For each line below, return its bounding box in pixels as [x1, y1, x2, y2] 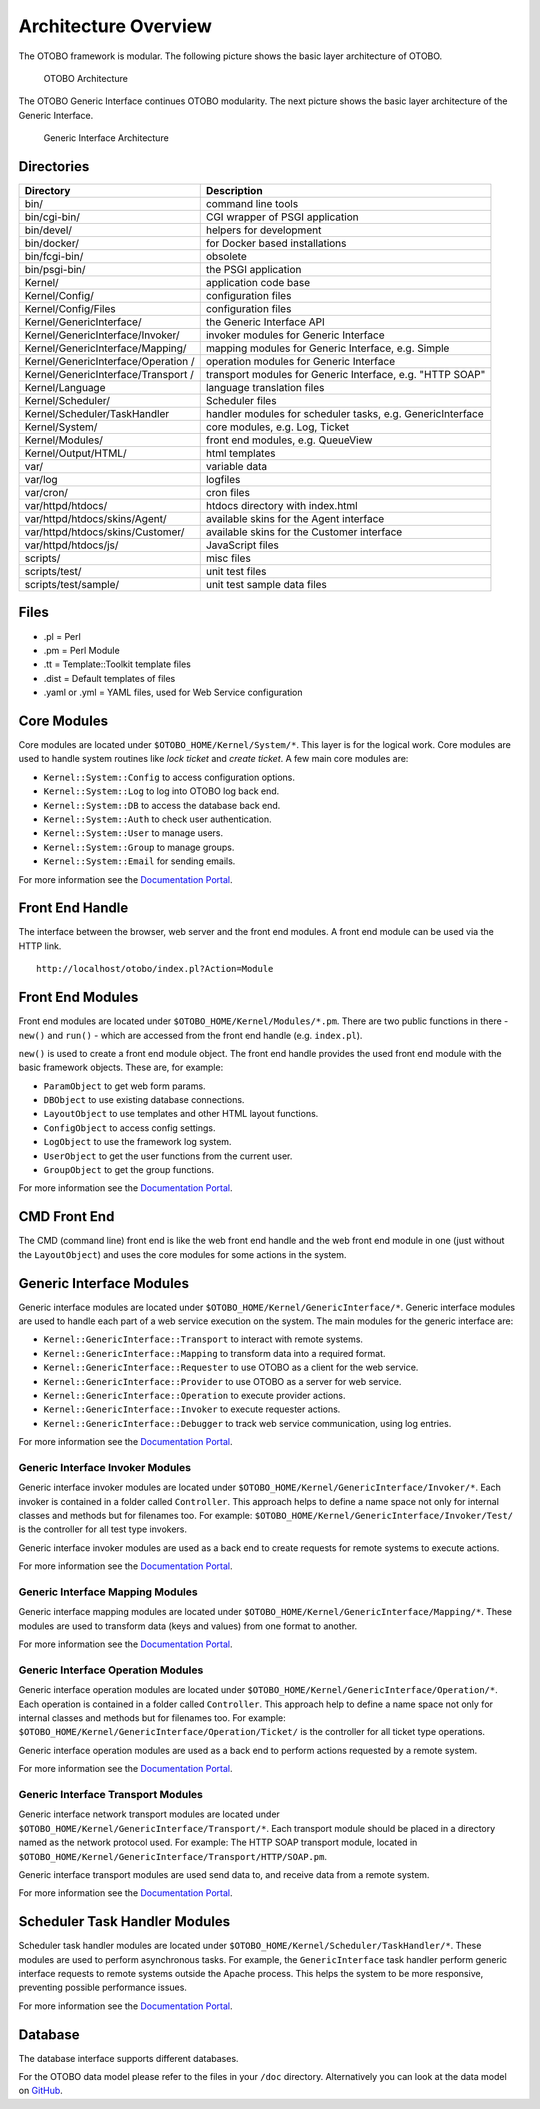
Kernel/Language [24, 381, 106, 395]
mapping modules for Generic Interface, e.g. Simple [205, 341, 450, 355]
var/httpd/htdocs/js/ [24, 538, 119, 552]
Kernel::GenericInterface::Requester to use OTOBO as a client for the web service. [43, 1361, 419, 1374]
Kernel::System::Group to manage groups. [43, 841, 235, 853]
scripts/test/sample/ [24, 578, 120, 592]
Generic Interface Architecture [43, 132, 169, 144]
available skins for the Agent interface [205, 512, 385, 526]
